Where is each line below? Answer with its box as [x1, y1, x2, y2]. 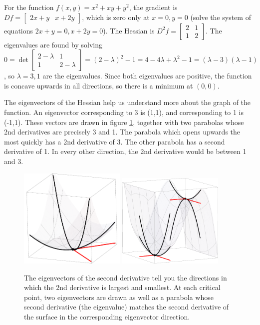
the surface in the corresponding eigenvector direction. [24, 311, 190, 321]
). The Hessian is [103, 25, 155, 35]
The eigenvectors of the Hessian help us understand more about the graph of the [4, 97, 251, 107]
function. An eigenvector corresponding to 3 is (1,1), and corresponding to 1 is [4, 106, 244, 117]
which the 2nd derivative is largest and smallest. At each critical [24, 282, 221, 292]
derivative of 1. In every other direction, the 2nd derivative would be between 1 [4, 146, 247, 156]
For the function [4, 2, 54, 12]
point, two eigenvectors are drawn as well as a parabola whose [24, 291, 214, 302]
